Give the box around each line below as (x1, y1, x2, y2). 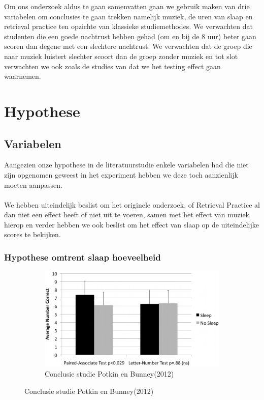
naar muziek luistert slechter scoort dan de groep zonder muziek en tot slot (4, 50, 238, 61)
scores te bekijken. (4, 229, 61, 240)
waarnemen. (4, 71, 41, 81)
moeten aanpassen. (4, 179, 62, 190)
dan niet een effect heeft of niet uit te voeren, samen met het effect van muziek (4, 209, 250, 220)
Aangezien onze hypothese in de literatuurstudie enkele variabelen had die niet (4, 159, 249, 170)
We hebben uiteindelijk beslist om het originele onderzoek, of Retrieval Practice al (4, 199, 260, 210)
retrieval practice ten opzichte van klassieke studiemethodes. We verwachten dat (4, 21, 253, 32)
